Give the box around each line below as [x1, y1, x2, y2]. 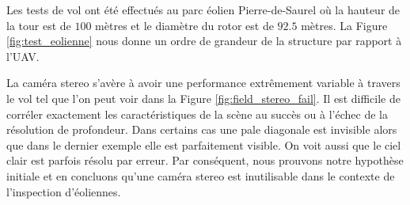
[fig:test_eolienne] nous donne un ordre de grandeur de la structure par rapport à [6, 32, 402, 49]
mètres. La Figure [301, 17, 388, 33]
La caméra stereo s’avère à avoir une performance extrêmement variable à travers [6, 74, 401, 91]
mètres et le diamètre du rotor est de [95, 17, 274, 33]
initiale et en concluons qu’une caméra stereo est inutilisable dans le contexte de [6, 167, 395, 184]
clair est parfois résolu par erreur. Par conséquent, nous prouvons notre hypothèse [6, 152, 404, 169]
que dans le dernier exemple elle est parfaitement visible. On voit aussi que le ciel [6, 136, 401, 153]
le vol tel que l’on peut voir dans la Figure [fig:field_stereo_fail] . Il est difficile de [6, 89, 401, 106]
